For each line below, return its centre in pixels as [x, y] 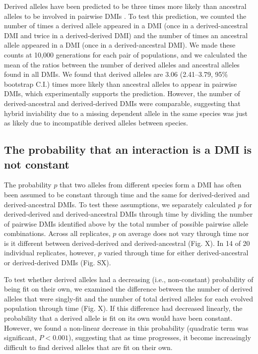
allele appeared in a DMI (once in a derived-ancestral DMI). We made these [120, 45]
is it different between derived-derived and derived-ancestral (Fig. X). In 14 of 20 [127, 243]
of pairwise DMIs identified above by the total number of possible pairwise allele [126, 223]
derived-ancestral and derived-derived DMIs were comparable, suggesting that [122, 103]
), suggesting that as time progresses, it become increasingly [160, 337]
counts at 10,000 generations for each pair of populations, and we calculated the [126, 54]
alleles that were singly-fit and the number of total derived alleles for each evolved [129, 298]
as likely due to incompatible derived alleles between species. [96, 123]
